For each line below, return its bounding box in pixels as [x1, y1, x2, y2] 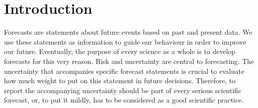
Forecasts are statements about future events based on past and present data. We [4, 27, 253, 37]
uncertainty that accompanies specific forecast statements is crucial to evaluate [4, 65, 245, 76]
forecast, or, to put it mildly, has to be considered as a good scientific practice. [4, 95, 244, 105]
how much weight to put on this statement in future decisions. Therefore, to [4, 75, 236, 86]
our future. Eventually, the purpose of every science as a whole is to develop [4, 46, 236, 56]
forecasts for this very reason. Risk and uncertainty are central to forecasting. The [4, 55, 255, 66]
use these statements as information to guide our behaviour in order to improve [4, 36, 246, 47]
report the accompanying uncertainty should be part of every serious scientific [4, 85, 242, 95]
